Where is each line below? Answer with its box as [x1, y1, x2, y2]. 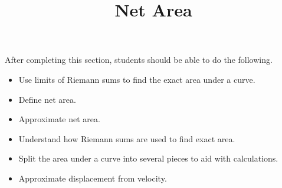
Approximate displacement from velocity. [18, 172, 167, 184]
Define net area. [18, 93, 76, 105]
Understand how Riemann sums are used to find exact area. [18, 132, 235, 145]
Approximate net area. [18, 113, 100, 125]
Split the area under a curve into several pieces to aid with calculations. [18, 152, 278, 164]
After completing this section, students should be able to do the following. [5, 53, 273, 66]
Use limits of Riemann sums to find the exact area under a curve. [18, 73, 255, 85]
